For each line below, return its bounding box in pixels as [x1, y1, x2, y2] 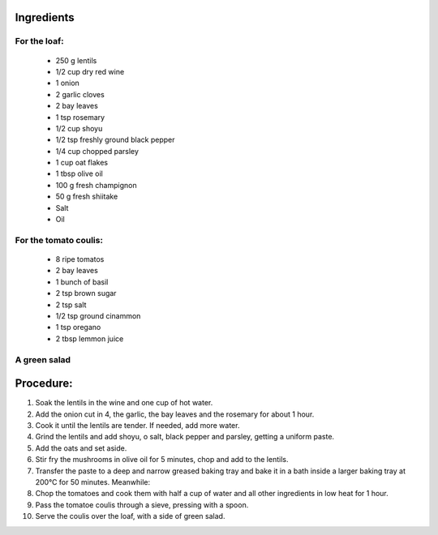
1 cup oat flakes [55, 158, 109, 168]
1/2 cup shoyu [55, 123, 103, 133]
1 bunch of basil [55, 276, 109, 287]
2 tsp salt [55, 300, 87, 310]
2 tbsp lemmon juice [55, 333, 124, 344]
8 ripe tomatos [55, 255, 105, 263]
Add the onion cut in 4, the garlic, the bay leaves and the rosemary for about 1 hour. [35, 409, 315, 419]
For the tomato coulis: [15, 234, 103, 246]
